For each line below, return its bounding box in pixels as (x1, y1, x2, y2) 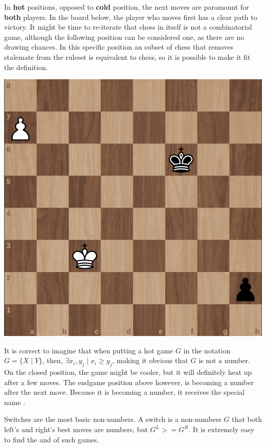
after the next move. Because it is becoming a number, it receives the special (4, 387, 245, 397)
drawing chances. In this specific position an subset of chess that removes (4, 41, 233, 52)
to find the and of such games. (4, 434, 99, 444)
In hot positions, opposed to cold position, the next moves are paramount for (4, 2, 249, 12)
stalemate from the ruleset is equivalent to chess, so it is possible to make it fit (4, 51, 251, 62)
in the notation (183, 345, 231, 355)
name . (4, 396, 26, 407)
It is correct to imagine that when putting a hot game (4, 345, 173, 355)
